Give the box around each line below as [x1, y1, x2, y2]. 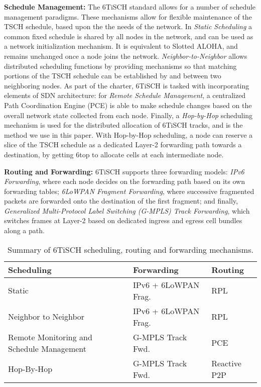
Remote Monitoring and [8, 331, 92, 343]
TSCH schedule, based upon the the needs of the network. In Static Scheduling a [4, 21, 252, 32]
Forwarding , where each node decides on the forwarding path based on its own [4, 176, 245, 186]
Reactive [211, 357, 241, 369]
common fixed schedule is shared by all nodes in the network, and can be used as [4, 31, 253, 41]
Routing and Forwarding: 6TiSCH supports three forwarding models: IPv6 [4, 166, 244, 176]
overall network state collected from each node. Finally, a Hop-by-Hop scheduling [4, 110, 253, 120]
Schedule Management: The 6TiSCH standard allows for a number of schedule [4, 2, 256, 12]
